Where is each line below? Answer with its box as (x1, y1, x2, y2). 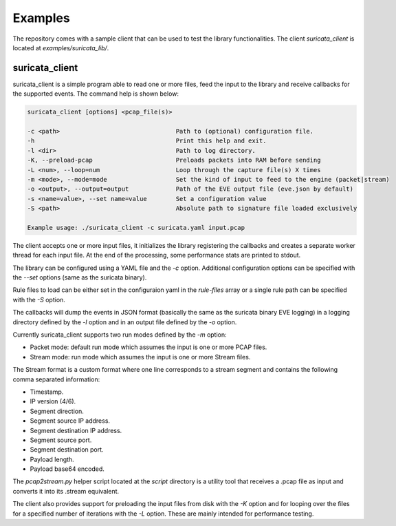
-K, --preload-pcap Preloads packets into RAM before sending (27, 156, 321, 165)
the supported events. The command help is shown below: (12, 90, 179, 98)
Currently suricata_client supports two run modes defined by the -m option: (12, 330, 227, 339)
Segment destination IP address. (30, 426, 122, 434)
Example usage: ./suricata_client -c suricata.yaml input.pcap (27, 224, 245, 231)
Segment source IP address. (30, 417, 110, 425)
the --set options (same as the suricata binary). (12, 273, 147, 282)
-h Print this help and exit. (27, 137, 267, 145)
